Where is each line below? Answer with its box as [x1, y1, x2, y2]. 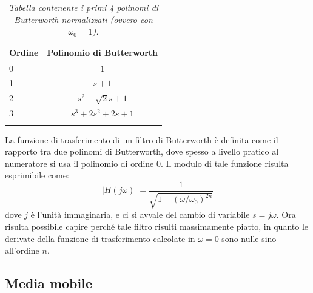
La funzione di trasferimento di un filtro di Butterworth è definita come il [5, 133, 278, 146]
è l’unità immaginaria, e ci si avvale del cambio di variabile [30, 208, 250, 221]
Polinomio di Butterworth [47, 45, 158, 58]
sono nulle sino [221, 232, 277, 244]
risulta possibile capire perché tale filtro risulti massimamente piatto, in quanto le [5, 220, 308, 232]
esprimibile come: [5, 169, 69, 181]
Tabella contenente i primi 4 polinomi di [8, 1, 159, 13]
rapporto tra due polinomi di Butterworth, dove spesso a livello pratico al [5, 145, 279, 158]
